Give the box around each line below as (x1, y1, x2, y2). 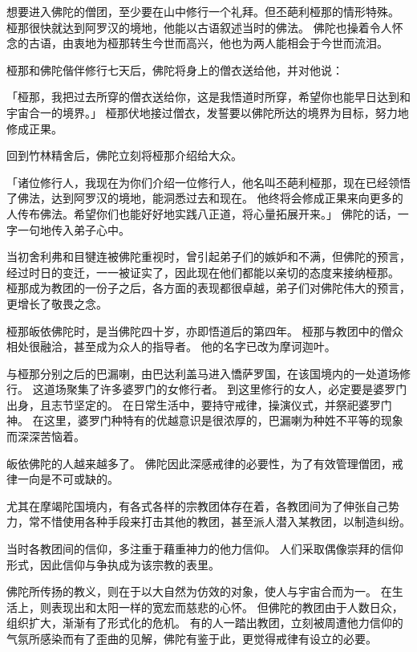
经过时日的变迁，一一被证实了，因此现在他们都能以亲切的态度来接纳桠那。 (6, 263, 399, 280)
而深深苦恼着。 (6, 428, 85, 445)
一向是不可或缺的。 (17, 471, 119, 487)
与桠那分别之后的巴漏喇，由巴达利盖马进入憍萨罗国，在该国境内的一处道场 (6, 365, 399, 381)
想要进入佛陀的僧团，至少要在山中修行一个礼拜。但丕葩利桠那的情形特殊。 (6, 3, 399, 19)
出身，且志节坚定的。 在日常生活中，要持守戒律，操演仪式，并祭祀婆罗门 (6, 396, 392, 413)
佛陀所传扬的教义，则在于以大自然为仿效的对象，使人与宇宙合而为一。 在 (6, 583, 392, 600)
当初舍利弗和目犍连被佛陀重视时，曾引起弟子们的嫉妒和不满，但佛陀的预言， (6, 248, 411, 265)
